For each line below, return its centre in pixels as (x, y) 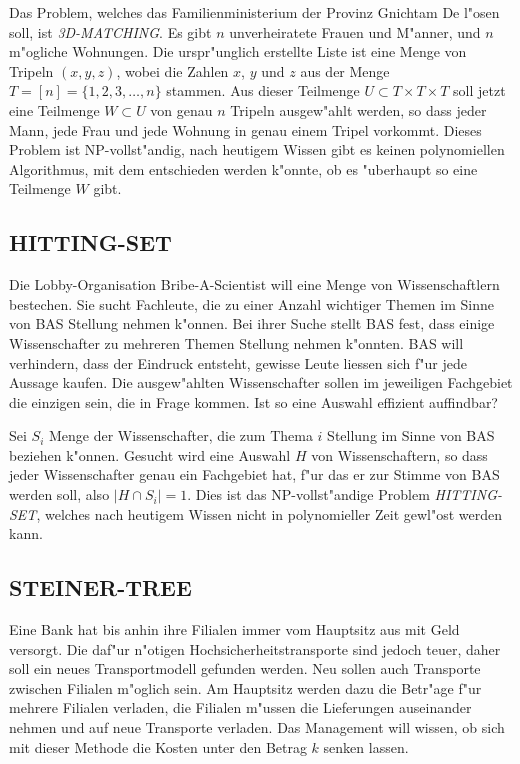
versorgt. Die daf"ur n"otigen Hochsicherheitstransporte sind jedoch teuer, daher (255, 648)
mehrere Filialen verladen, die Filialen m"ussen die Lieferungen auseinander (240, 707)
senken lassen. (366, 746)
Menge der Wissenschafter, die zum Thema (180, 435)
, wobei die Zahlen (172, 70)
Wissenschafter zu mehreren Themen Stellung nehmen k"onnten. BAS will (236, 342)
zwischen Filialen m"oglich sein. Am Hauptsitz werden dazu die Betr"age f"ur (245, 687)
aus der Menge (345, 70)
